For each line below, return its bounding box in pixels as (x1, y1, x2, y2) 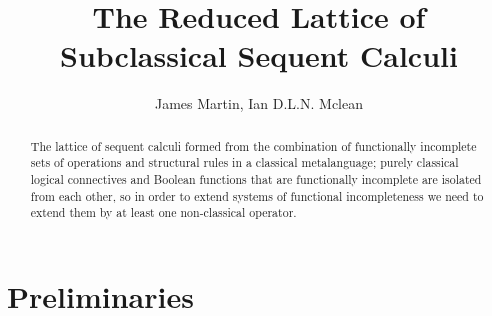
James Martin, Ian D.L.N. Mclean (155, 93, 363, 114)
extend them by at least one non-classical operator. (30, 204, 297, 221)
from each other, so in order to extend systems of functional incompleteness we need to (30, 187, 484, 204)
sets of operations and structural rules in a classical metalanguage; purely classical (30, 154, 459, 171)
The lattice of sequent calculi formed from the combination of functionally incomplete (30, 137, 477, 154)
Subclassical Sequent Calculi (60, 35, 458, 76)
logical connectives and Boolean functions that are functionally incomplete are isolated (30, 171, 482, 188)
